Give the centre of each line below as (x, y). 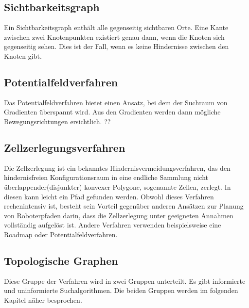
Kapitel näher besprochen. (43, 300)
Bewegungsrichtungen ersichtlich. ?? (57, 121)
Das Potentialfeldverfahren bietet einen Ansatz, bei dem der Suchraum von (116, 102)
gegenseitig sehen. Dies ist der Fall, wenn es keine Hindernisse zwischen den (116, 46)
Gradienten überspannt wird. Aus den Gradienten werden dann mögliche (112, 112)
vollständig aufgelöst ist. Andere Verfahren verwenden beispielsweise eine (113, 225)
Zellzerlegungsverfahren (65, 147)
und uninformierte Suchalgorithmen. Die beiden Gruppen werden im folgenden (121, 290)
